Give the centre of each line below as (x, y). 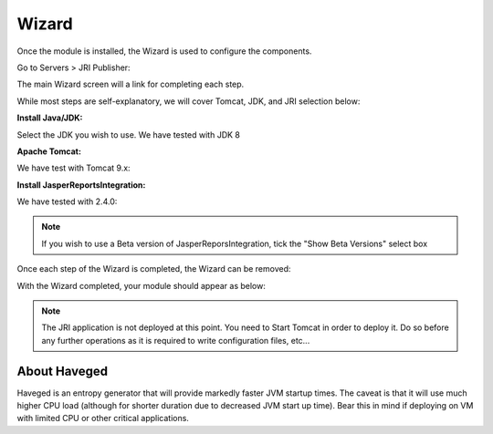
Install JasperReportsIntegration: (81, 185)
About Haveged (63, 371)
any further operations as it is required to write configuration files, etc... (176, 340)
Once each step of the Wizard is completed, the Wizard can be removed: (154, 269)
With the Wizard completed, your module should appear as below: (142, 285)
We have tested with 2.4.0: (67, 201)
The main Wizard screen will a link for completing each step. (131, 84)
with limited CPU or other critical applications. (103, 418)
